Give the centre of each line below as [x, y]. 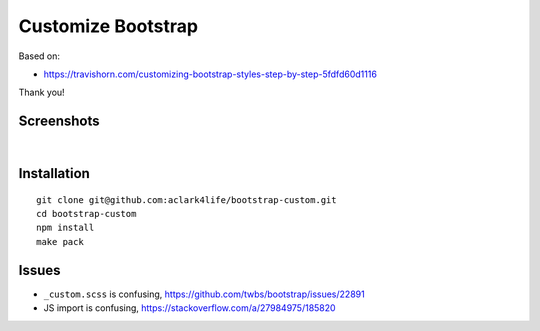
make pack [60, 241]
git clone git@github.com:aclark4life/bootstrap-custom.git [186, 199]
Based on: [39, 56]
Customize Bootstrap [108, 26]
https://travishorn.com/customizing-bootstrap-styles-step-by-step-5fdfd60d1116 [210, 74]
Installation [54, 173]
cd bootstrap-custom [86, 214]
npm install [65, 228]
